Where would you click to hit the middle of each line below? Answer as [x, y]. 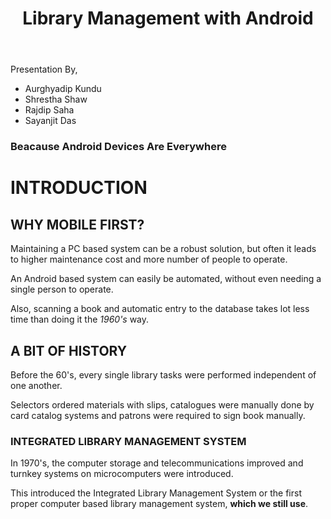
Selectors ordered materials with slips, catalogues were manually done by [162, 404]
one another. [36, 385]
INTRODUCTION [79, 188]
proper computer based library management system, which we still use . [159, 504]
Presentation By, [44, 69]
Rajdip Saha [49, 110]
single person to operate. [62, 289]
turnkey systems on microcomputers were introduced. [122, 474]
